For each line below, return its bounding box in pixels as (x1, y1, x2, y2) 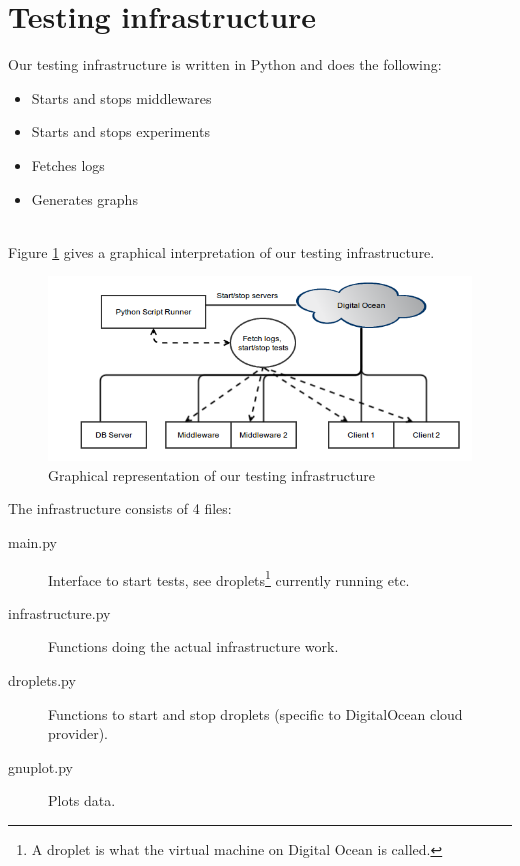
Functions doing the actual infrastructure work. (48, 636, 339, 657)
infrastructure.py (8, 602, 111, 623)
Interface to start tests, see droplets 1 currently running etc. (48, 566, 410, 590)
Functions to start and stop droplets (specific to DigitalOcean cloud (48, 703, 463, 724)
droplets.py (8, 670, 76, 691)
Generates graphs (31, 188, 138, 209)
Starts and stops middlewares (31, 87, 212, 108)
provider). (48, 723, 108, 744)
